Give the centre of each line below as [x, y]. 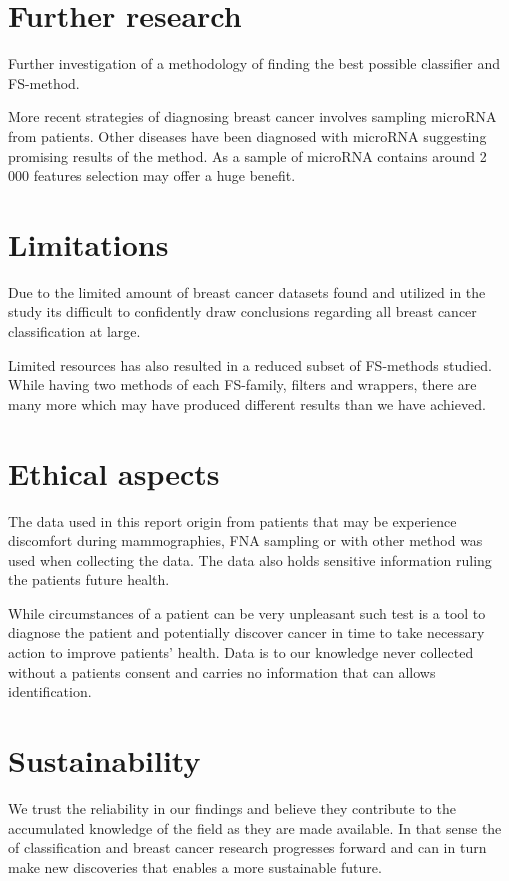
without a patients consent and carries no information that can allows [222, 671]
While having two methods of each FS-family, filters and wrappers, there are [242, 384]
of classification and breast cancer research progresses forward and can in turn [247, 847]
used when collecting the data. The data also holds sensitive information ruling [250, 559]
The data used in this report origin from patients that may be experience [232, 520]
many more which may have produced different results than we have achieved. [247, 403]
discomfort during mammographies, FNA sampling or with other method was [245, 540]
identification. [50, 691]
